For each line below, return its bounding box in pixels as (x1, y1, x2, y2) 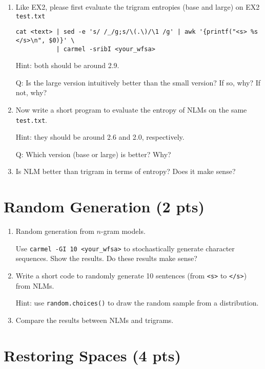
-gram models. (100, 226, 146, 236)
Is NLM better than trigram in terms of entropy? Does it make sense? (15, 166, 236, 177)
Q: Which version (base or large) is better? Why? (15, 148, 171, 159)
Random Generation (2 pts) (4, 196, 205, 217)
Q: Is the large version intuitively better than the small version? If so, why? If (15, 77, 261, 88)
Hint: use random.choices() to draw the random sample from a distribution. (15, 297, 259, 308)
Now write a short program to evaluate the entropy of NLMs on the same (15, 104, 247, 115)
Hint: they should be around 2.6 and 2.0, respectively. (15, 132, 185, 142)
